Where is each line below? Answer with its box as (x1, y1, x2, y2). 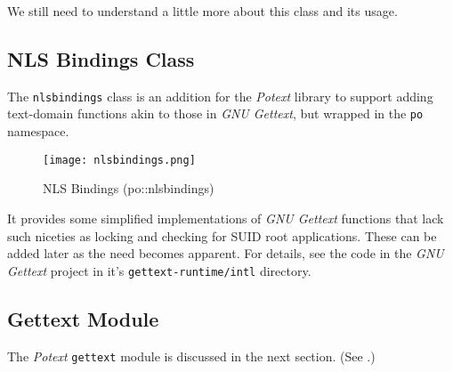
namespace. (7, 122, 69, 141)
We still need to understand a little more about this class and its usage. (7, 2, 398, 20)
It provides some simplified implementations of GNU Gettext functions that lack (7, 208, 444, 227)
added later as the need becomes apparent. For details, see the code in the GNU (7, 244, 444, 263)
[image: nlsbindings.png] (43, 153, 196, 166)
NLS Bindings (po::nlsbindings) (43, 179, 214, 198)
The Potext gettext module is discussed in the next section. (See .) (7, 346, 376, 365)
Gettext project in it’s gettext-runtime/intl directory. (7, 261, 311, 279)
